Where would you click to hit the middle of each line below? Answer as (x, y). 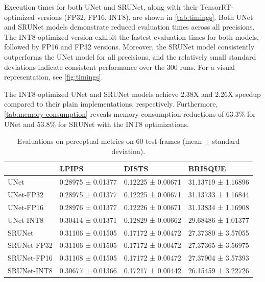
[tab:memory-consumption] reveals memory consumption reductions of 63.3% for (130, 113)
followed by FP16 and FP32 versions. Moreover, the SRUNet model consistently (129, 47)
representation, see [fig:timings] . (54, 77)
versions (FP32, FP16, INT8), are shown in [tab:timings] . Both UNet (145, 17)
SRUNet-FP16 (30, 258)
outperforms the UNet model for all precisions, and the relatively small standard (130, 56)
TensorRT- (217, 7)
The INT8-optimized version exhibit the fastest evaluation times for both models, (131, 36)
